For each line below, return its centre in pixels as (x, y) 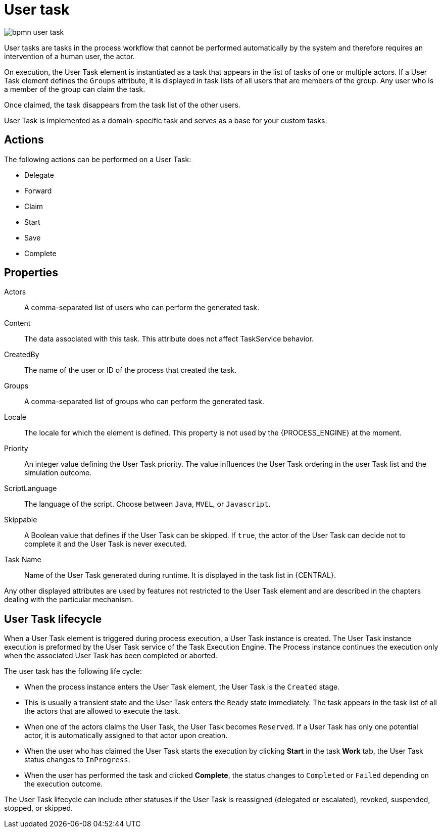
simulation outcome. (58, 473)
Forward (38, 190)
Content (17, 323)
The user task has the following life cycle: (73, 671)
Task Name (23, 560)
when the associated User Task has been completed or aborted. (111, 656)
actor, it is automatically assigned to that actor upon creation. (126, 736)
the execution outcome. (64, 784)
